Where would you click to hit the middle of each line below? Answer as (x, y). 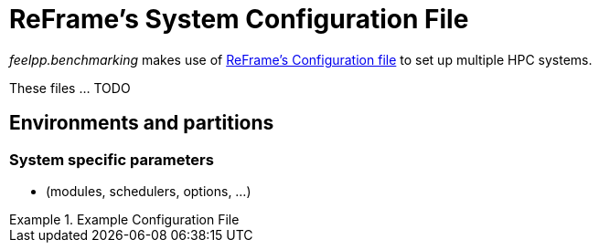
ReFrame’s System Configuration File (239, 19)
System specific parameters (112, 159)
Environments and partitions (142, 123)
